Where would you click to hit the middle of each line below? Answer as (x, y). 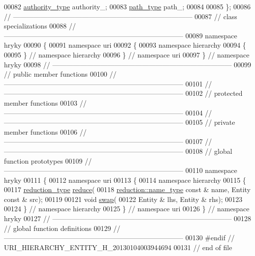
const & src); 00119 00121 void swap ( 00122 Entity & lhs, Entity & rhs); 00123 (123, 199)
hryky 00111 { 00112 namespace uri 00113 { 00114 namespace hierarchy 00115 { (125, 180)
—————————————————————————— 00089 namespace (121, 35)
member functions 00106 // (45, 131)
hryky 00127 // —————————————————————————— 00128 (128, 218)
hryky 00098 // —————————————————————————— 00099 (128, 64)
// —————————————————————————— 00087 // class (121, 16)
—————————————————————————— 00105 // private (120, 122)
